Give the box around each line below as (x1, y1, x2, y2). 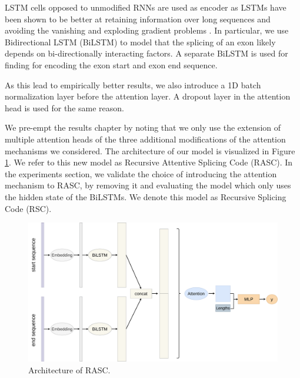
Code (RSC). (5, 202, 52, 214)
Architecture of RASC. (28, 363, 111, 376)
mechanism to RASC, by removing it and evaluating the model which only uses (5, 179, 291, 191)
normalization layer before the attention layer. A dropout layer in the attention (5, 90, 291, 102)
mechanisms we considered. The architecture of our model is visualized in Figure (5, 144, 295, 157)
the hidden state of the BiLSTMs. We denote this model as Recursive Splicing (5, 190, 286, 203)
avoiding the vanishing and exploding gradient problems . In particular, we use (5, 24, 289, 37)
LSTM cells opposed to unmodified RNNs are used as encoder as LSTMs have (5, 1, 286, 13)
